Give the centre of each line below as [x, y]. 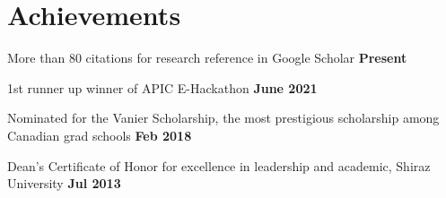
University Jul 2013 [64, 183]
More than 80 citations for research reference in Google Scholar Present [207, 58]
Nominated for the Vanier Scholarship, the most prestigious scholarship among [223, 118]
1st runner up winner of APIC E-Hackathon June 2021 [162, 87]
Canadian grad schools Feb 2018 [100, 135]
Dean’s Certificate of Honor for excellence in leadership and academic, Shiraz [219, 165]
